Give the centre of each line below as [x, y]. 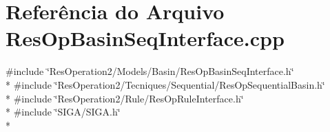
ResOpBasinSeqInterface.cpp [145, 38]
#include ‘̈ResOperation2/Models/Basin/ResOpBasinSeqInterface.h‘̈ [150, 71]
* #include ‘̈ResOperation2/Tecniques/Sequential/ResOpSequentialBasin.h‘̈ [165, 84]
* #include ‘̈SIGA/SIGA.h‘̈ [63, 112]
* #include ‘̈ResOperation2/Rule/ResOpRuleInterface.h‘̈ [125, 98]
